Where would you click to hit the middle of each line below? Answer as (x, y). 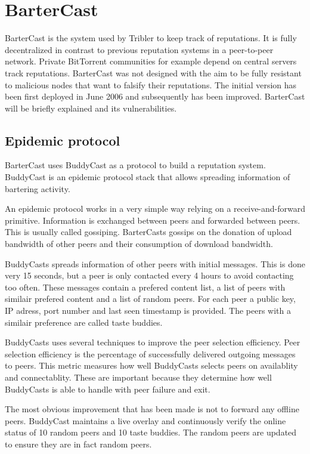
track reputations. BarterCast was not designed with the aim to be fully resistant (153, 72)
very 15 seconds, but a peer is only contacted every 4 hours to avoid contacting (149, 275)
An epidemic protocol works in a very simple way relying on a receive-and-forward (155, 209)
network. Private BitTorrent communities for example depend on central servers (151, 61)
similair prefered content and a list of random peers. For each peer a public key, (150, 299)
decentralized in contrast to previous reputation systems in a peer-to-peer (139, 49)
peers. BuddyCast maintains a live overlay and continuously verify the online (145, 420)
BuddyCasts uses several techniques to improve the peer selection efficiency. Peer (153, 342)
